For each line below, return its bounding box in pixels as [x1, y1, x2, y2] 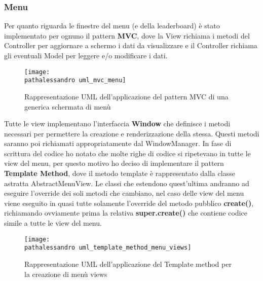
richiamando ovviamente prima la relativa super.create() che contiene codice [4, 207, 247, 218]
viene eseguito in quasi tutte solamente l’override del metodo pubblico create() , [4, 197, 254, 208]
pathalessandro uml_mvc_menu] [24, 77, 126, 84]
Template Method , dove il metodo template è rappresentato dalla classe [4, 168, 235, 179]
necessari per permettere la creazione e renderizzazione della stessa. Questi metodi [4, 128, 259, 138]
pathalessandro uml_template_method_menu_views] [24, 244, 192, 252]
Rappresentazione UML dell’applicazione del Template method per [24, 258, 232, 269]
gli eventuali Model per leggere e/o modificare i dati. [4, 50, 168, 60]
